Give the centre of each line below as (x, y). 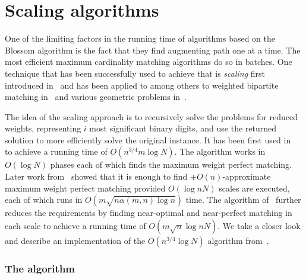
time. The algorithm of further (243, 200)
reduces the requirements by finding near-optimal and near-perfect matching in (149, 213)
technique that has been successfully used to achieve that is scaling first (135, 73)
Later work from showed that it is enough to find (96, 176)
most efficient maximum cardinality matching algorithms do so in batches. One (149, 62)
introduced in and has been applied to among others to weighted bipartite (142, 85)
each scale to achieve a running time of (75, 225)
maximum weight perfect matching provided (85, 188)
